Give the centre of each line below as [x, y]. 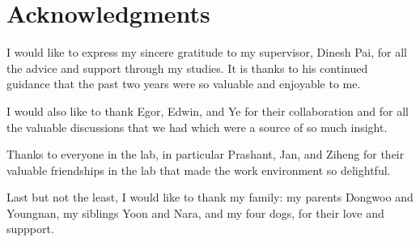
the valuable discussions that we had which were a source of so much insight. [197, 127]
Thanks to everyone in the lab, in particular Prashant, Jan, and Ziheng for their [206, 154]
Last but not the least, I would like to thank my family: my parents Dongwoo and [210, 197]
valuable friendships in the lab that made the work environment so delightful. [199, 170]
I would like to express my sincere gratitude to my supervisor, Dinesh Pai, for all [207, 52]
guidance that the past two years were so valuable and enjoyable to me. [184, 84]
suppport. [30, 229]
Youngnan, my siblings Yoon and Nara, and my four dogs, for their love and [195, 212]
